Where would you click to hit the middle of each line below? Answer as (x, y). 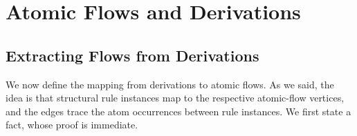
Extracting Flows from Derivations (132, 55)
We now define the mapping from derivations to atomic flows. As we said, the (170, 84)
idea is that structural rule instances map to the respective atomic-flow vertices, (175, 98)
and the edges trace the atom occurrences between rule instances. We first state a (178, 111)
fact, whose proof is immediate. (72, 125)
